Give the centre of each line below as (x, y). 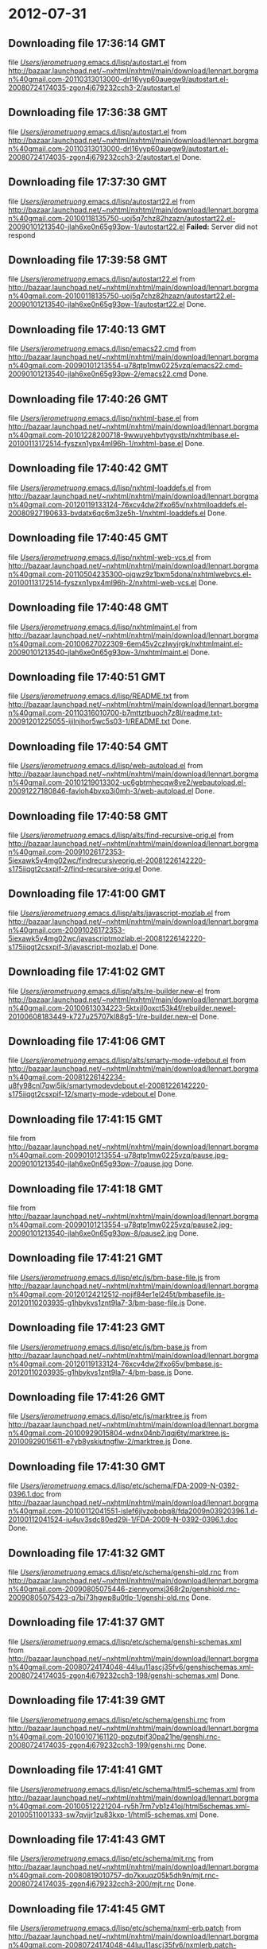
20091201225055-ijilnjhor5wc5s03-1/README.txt (89, 721)
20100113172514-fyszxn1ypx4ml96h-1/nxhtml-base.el (96, 444)
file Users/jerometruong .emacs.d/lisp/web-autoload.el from (106, 766)
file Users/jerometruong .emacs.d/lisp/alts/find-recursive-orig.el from (121, 835)
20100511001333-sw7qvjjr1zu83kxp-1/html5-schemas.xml (103, 1815)
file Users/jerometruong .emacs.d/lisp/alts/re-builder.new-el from (114, 991)
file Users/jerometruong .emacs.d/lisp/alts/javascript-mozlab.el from (119, 913)
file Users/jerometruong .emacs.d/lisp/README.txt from (99, 696)
